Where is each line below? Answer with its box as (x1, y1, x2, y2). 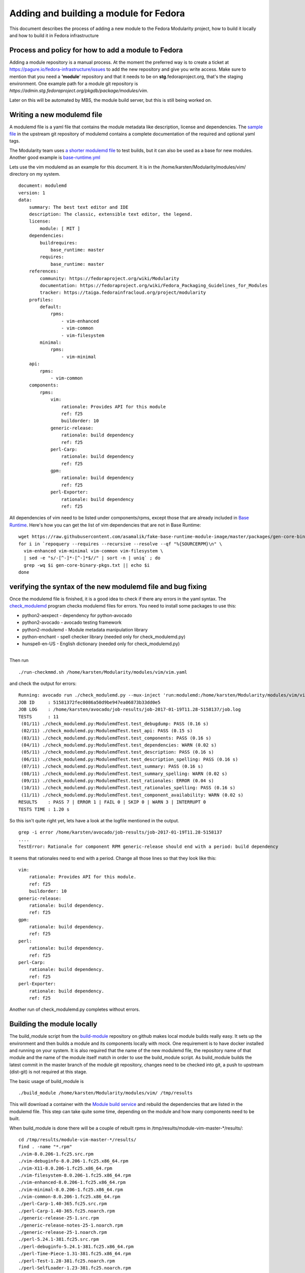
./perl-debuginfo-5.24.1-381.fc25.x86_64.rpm (18, 1243, 134, 1250)
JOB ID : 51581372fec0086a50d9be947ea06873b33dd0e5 (18, 699, 161, 705)
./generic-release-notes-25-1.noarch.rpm (18, 1222, 123, 1228)
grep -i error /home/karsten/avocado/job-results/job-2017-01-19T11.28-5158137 (18, 829, 222, 835)
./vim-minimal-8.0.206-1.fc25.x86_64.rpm (18, 1186, 123, 1193)
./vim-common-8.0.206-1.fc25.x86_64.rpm (18, 1194, 120, 1200)
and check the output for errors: (9, 680, 77, 686)
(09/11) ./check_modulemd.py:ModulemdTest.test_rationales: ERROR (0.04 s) (21, 778, 215, 784)
